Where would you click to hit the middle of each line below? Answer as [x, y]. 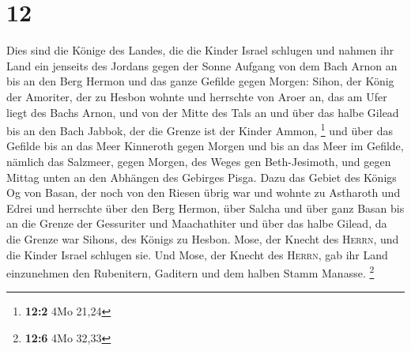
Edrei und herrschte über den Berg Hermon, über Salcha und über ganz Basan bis [205, 208]
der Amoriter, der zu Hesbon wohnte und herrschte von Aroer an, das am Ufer [197, 96]
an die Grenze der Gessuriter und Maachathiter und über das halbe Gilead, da [197, 223]
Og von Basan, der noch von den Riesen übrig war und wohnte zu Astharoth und [204, 192]
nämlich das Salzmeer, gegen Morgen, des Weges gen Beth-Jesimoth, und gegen [199, 161]
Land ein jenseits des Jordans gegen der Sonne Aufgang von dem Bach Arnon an [202, 65]
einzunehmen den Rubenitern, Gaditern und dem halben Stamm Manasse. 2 [190, 272]
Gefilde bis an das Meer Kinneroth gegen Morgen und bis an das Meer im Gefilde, [205, 146]
